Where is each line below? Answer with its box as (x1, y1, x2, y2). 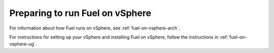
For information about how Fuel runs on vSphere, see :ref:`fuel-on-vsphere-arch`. (9, 25, 180, 31)
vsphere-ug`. (9, 41, 37, 47)
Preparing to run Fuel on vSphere (9, 7, 152, 18)
